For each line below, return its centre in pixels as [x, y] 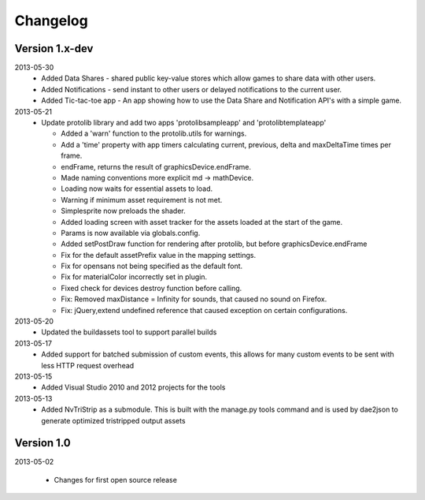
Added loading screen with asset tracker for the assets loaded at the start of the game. [201, 222]
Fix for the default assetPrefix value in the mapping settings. [159, 255]
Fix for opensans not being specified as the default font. [152, 266]
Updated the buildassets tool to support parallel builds [129, 332]
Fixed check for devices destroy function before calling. [152, 288]
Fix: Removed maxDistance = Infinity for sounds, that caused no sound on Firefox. [194, 299]
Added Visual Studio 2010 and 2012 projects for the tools [133, 387]
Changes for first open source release [115, 479]
